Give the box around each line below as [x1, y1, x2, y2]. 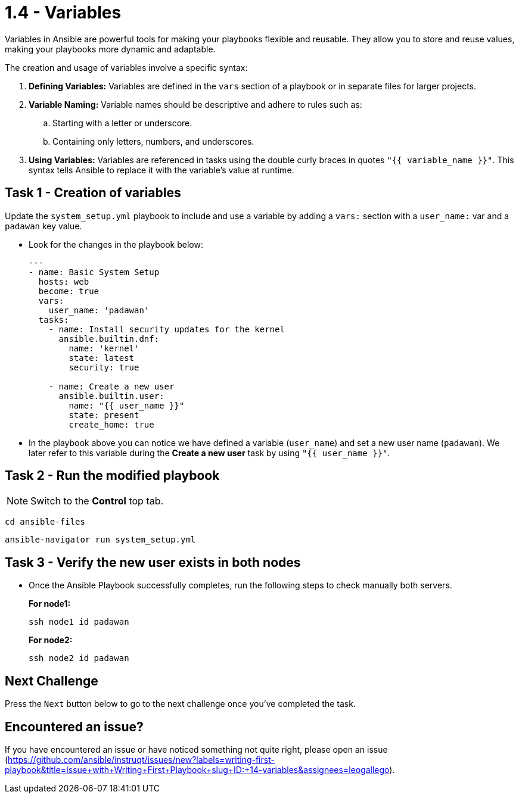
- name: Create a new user [48, 381, 175, 391]
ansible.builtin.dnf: [58, 333, 160, 344]
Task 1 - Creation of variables [5, 185, 181, 201]
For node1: [29, 598, 71, 609]
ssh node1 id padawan [29, 617, 129, 627]
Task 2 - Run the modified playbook [5, 468, 220, 484]
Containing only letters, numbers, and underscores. [52, 136, 254, 146]
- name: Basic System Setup [29, 267, 160, 277]
